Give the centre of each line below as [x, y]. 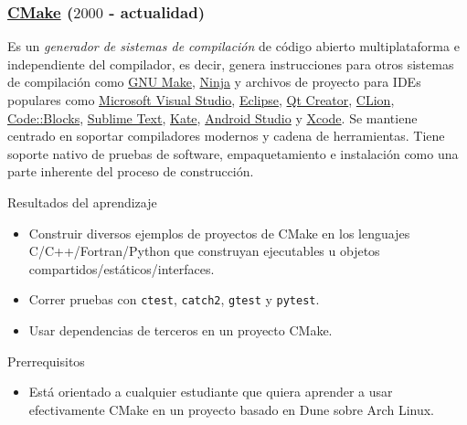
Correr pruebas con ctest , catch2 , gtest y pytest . [174, 299]
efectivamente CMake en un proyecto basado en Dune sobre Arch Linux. [231, 409]
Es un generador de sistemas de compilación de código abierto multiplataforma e [233, 46]
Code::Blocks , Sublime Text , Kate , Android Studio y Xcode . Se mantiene [212, 117]
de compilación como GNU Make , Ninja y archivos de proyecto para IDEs [214, 82]
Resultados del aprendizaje [82, 202]
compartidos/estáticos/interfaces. [122, 268]
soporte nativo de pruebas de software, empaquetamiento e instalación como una [233, 153]
